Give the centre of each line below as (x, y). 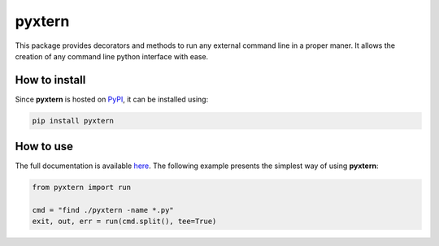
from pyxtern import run (82, 188)
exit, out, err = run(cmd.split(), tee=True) (124, 222)
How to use (44, 147)
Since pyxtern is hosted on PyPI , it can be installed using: (112, 99)
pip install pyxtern (73, 121)
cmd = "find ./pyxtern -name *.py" (103, 210)
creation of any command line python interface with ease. (112, 56)
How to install (50, 80)
